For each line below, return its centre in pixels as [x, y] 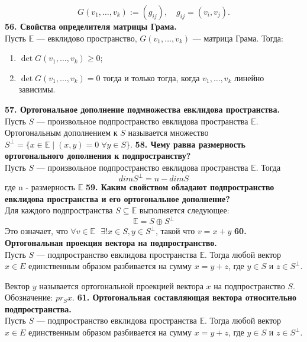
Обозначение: [29, 297]
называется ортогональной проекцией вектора [121, 285]
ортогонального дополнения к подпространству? [98, 156]
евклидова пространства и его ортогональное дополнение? [117, 198]
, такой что [175, 231]
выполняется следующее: [184, 210]
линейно [249, 77]
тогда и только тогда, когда [151, 77]
